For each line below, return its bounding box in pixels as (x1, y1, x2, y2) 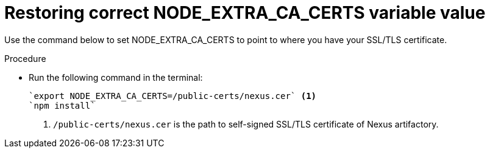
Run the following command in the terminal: (29, 72, 203, 83)
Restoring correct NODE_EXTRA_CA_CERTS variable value (4, 2, 486, 23)
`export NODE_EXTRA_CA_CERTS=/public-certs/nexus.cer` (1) (29, 90, 317, 101)
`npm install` (29, 100, 96, 110)
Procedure (4, 53, 46, 64)
